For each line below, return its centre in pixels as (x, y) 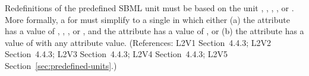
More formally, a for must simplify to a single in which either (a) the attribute (147, 19)
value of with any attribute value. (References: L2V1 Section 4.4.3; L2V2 (138, 42)
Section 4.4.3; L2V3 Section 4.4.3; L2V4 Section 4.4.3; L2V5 (116, 54)
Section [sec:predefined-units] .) (61, 65)
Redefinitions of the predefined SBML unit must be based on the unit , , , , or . (149, 8)
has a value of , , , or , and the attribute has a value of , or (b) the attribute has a (154, 31)
